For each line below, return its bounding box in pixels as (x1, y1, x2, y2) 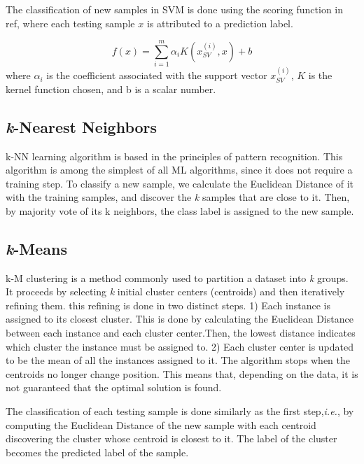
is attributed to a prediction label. (146, 15, 293, 30)
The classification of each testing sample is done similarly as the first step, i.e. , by (6, 404, 354, 419)
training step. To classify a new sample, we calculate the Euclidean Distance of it (6, 176, 353, 190)
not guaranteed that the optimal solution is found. (6, 380, 222, 395)
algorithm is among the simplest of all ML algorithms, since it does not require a (6, 162, 353, 177)
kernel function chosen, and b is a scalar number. (6, 81, 216, 96)
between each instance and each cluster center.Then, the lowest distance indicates (6, 325, 356, 340)
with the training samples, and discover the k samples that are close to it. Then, (6, 190, 350, 204)
